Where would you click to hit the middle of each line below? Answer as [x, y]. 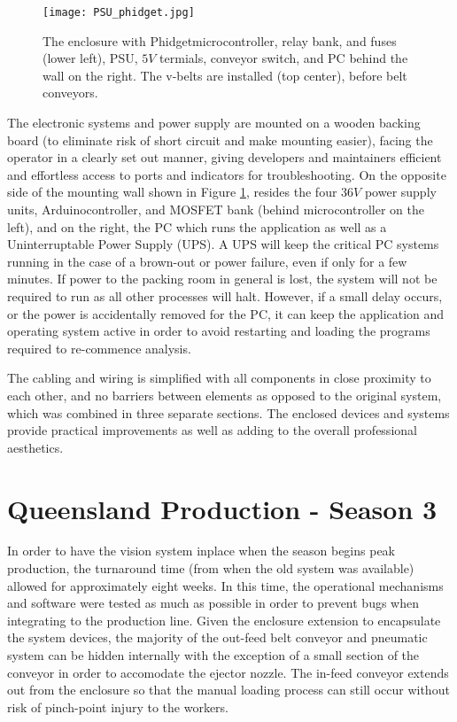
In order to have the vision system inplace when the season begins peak [201, 551]
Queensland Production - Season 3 [222, 508]
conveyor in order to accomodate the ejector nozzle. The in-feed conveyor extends [228, 672]
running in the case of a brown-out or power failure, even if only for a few [207, 261]
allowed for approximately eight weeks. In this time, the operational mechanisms [225, 585]
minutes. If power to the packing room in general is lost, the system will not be [222, 279]
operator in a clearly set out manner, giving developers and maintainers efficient [225, 157]
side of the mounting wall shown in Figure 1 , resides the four [172, 192]
